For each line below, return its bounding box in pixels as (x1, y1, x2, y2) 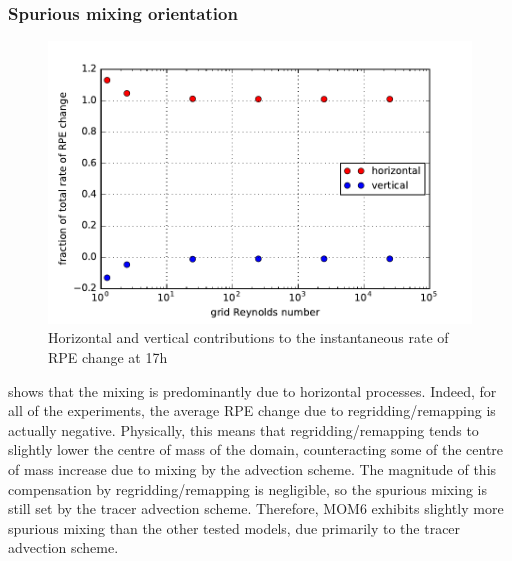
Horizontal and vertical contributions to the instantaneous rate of (48, 327, 449, 348)
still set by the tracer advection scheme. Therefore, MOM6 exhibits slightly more (8, 498, 504, 519)
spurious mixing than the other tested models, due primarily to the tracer (8, 517, 461, 538)
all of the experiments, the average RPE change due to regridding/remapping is (8, 400, 496, 421)
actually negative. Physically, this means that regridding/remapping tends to (8, 419, 479, 440)
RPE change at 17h (48, 347, 168, 368)
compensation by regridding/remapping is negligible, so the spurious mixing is (8, 478, 487, 499)
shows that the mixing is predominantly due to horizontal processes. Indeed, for (8, 380, 497, 401)
